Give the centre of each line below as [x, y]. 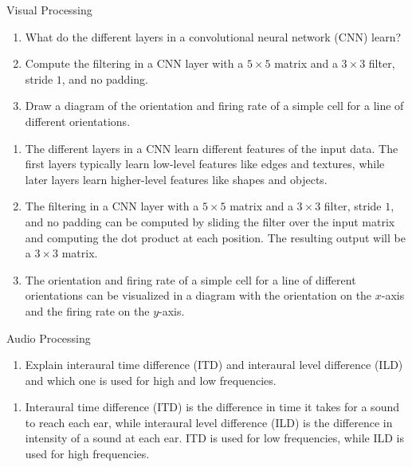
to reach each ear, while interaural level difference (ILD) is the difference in [209, 422]
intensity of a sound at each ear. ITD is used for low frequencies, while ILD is [214, 438]
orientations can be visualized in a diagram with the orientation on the [198, 295]
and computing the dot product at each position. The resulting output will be [215, 237]
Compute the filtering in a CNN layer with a [134, 63]
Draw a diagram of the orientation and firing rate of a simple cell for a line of [214, 106]
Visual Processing [49, 10]
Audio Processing [49, 337]
